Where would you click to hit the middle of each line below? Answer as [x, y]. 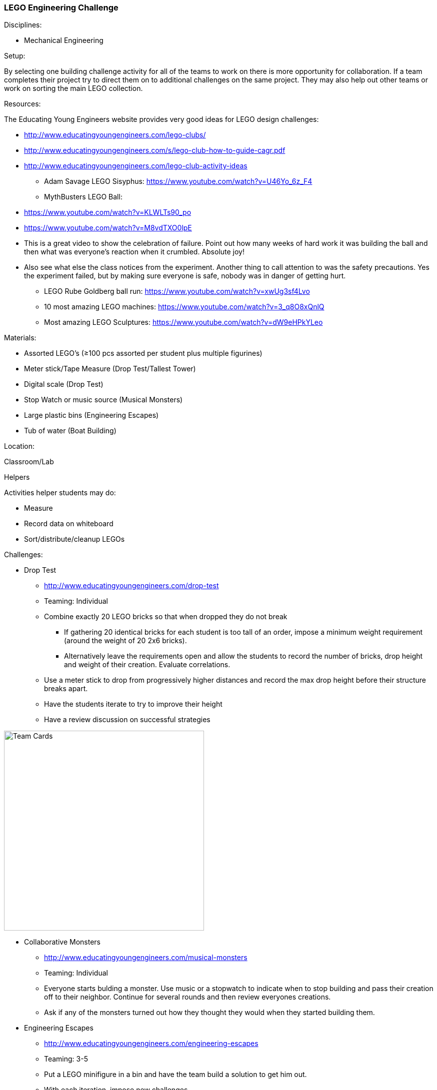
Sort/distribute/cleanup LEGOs [74, 539]
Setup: [15, 56]
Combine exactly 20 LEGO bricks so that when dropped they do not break [166, 617]
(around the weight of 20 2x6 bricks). [125, 641]
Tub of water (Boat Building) [70, 431]
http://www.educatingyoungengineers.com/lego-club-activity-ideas [136, 166]
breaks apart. [66, 689]
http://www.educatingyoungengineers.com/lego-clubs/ [115, 135]
